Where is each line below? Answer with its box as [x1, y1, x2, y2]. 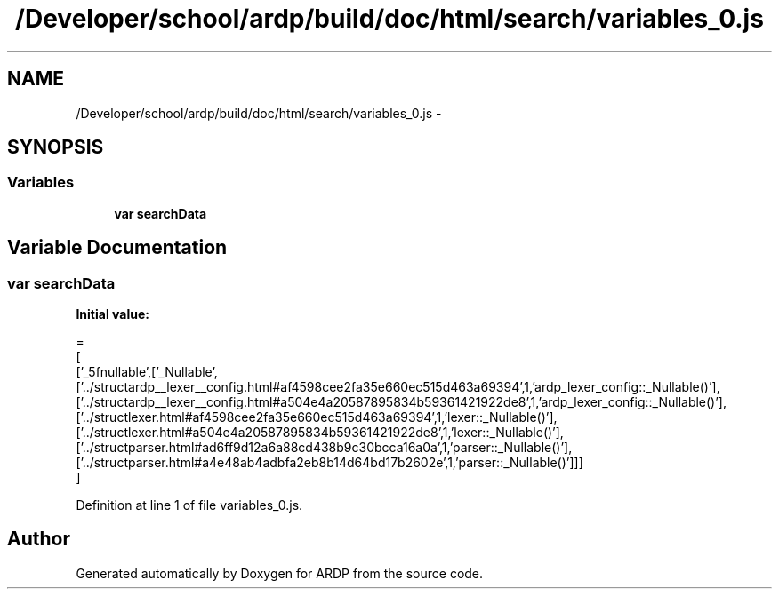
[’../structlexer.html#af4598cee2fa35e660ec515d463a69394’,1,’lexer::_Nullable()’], [76, 409, 558, 425]
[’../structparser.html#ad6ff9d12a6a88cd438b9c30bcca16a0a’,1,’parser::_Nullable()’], [76, 440, 573, 456]
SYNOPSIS [7, 136, 104, 159]
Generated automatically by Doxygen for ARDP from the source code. [76, 565, 484, 581]
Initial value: [76, 306, 149, 322]
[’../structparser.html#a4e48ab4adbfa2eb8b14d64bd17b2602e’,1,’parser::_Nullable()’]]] [76, 455, 583, 471]
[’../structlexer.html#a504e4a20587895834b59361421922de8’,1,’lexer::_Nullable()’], [76, 425, 564, 441]
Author [7, 528, 70, 551]
